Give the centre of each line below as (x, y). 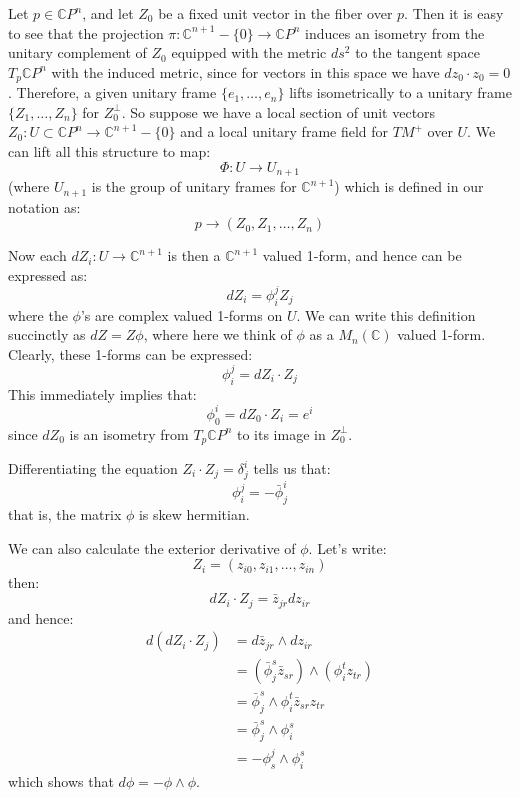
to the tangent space (418, 52)
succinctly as (47, 334)
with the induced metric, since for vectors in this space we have (245, 71)
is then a (194, 255)
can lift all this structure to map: (109, 151)
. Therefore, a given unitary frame (112, 92)
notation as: (44, 206)
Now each (37, 255)
